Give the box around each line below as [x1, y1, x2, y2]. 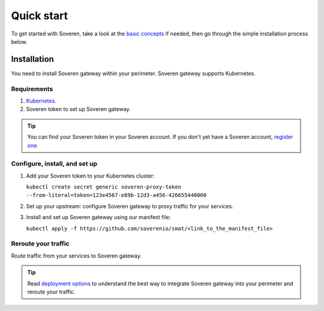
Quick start [11, 9, 68, 22]
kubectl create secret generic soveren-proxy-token [26, 184, 182, 190]
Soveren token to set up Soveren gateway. [26, 106, 131, 113]
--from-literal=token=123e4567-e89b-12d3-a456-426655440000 [26, 192, 207, 199]
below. [11, 38, 28, 45]
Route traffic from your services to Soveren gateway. [11, 252, 142, 259]
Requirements [11, 85, 53, 93]
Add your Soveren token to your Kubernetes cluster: [26, 172, 155, 180]
